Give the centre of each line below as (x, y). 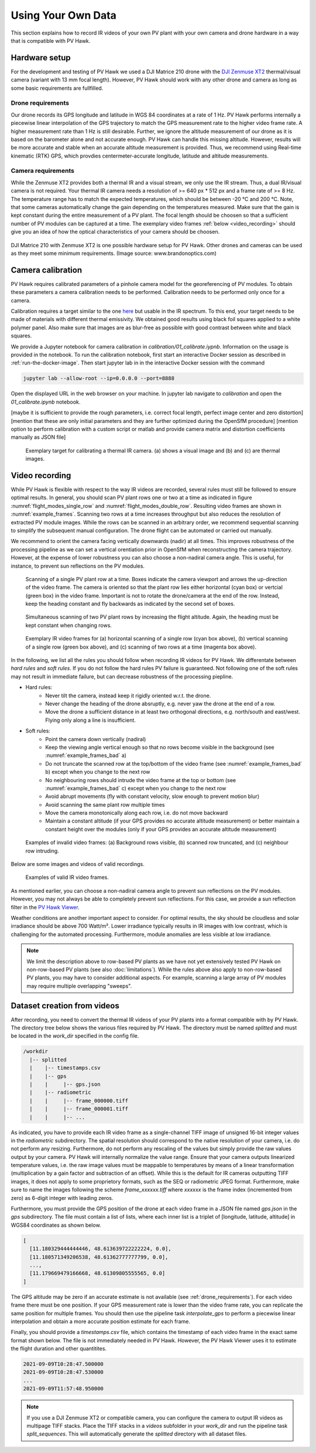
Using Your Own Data (64, 15)
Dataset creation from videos (65, 1006)
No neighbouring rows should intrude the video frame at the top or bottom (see (141, 780)
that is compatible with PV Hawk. (51, 40)
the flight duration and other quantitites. (59, 1349)
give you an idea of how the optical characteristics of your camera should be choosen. (115, 232)
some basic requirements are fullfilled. (57, 88)
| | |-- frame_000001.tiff (79, 1109)
